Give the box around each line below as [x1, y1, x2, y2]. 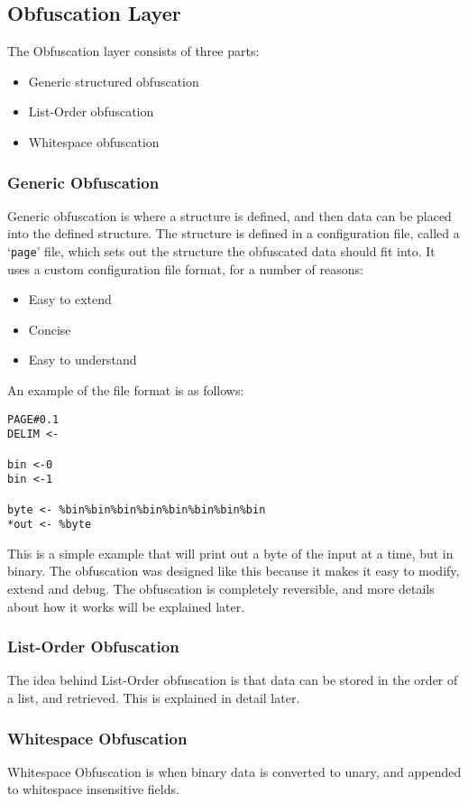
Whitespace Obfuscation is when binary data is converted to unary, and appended [7, 762, 462, 781]
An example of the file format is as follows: [7, 381, 244, 400]
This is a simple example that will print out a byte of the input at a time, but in [7, 543, 454, 562]
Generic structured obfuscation [28, 71, 199, 90]
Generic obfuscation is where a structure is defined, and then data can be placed [7, 206, 452, 225]
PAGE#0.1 [7, 412, 60, 426]
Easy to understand [28, 350, 137, 369]
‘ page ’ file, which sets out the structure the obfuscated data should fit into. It [7, 241, 436, 260]
